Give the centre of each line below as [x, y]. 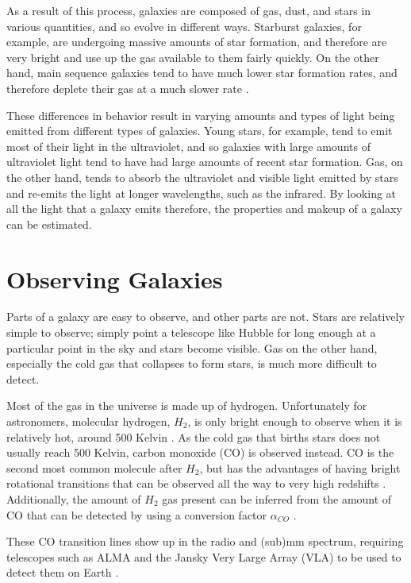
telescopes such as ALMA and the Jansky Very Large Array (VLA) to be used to [204, 556]
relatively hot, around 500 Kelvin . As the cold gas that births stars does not [194, 436]
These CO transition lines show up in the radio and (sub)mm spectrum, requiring [205, 541]
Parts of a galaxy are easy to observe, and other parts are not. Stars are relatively [205, 317]
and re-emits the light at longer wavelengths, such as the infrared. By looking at [202, 193]
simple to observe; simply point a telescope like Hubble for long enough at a [191, 332]
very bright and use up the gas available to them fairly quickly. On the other [193, 57]
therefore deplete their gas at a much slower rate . [128, 88]
